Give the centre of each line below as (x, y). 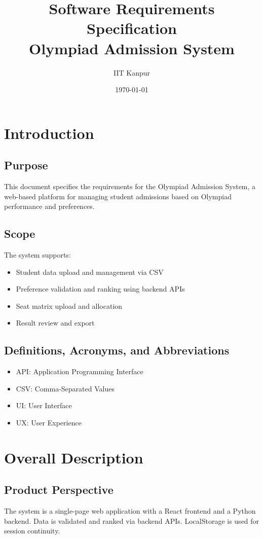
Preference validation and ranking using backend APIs (100, 289)
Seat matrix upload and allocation (69, 306)
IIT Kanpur (131, 72)
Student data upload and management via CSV (90, 272)
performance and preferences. (49, 206)
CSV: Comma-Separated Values (65, 388)
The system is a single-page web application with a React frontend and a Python (130, 511)
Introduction (49, 133)
